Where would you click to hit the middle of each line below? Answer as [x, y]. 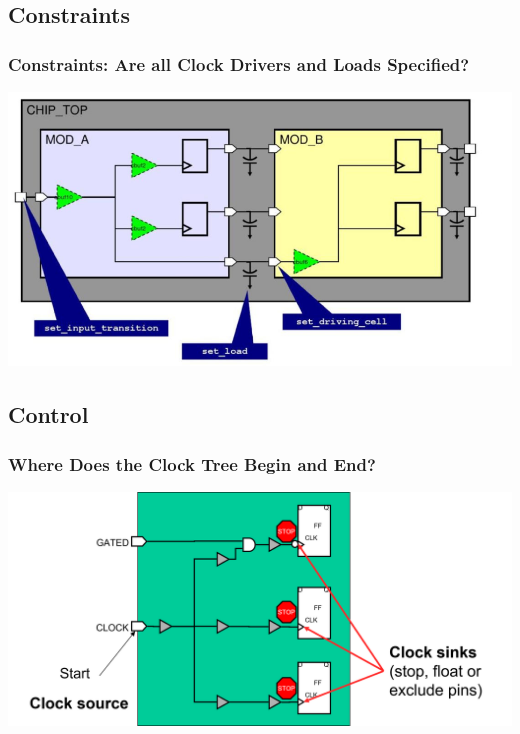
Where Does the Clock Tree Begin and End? [192, 463]
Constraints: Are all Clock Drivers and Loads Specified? [239, 63]
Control [48, 414]
